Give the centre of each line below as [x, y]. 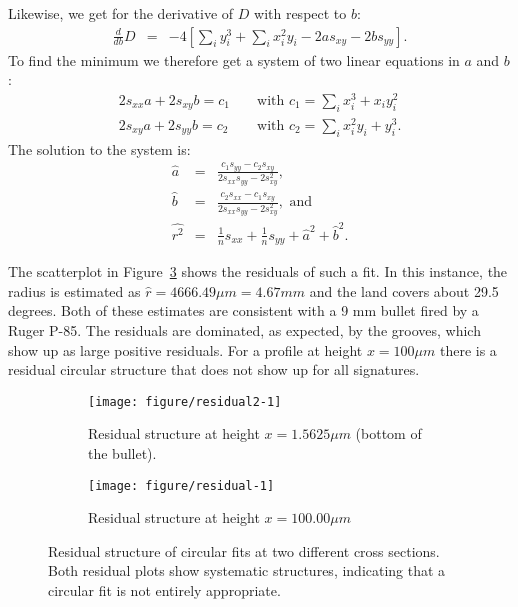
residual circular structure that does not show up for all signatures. [214, 369]
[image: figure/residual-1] [181, 485]
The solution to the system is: [99, 148]
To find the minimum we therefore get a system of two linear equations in [234, 59]
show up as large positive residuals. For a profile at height [185, 349]
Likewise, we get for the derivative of [121, 13]
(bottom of [388, 433]
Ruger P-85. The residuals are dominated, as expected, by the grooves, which [244, 329]
